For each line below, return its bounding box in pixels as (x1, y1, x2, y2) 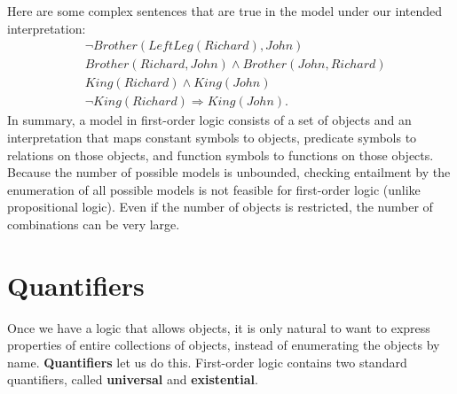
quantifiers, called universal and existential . (7, 370, 258, 389)
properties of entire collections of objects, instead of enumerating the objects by (7, 336, 440, 354)
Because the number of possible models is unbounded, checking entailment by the (7, 163, 451, 182)
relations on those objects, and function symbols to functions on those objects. (7, 145, 434, 164)
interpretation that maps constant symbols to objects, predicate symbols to (7, 127, 417, 146)
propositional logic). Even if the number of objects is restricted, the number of (7, 197, 433, 216)
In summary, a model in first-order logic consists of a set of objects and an (7, 111, 412, 129)
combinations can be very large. (7, 214, 180, 233)
